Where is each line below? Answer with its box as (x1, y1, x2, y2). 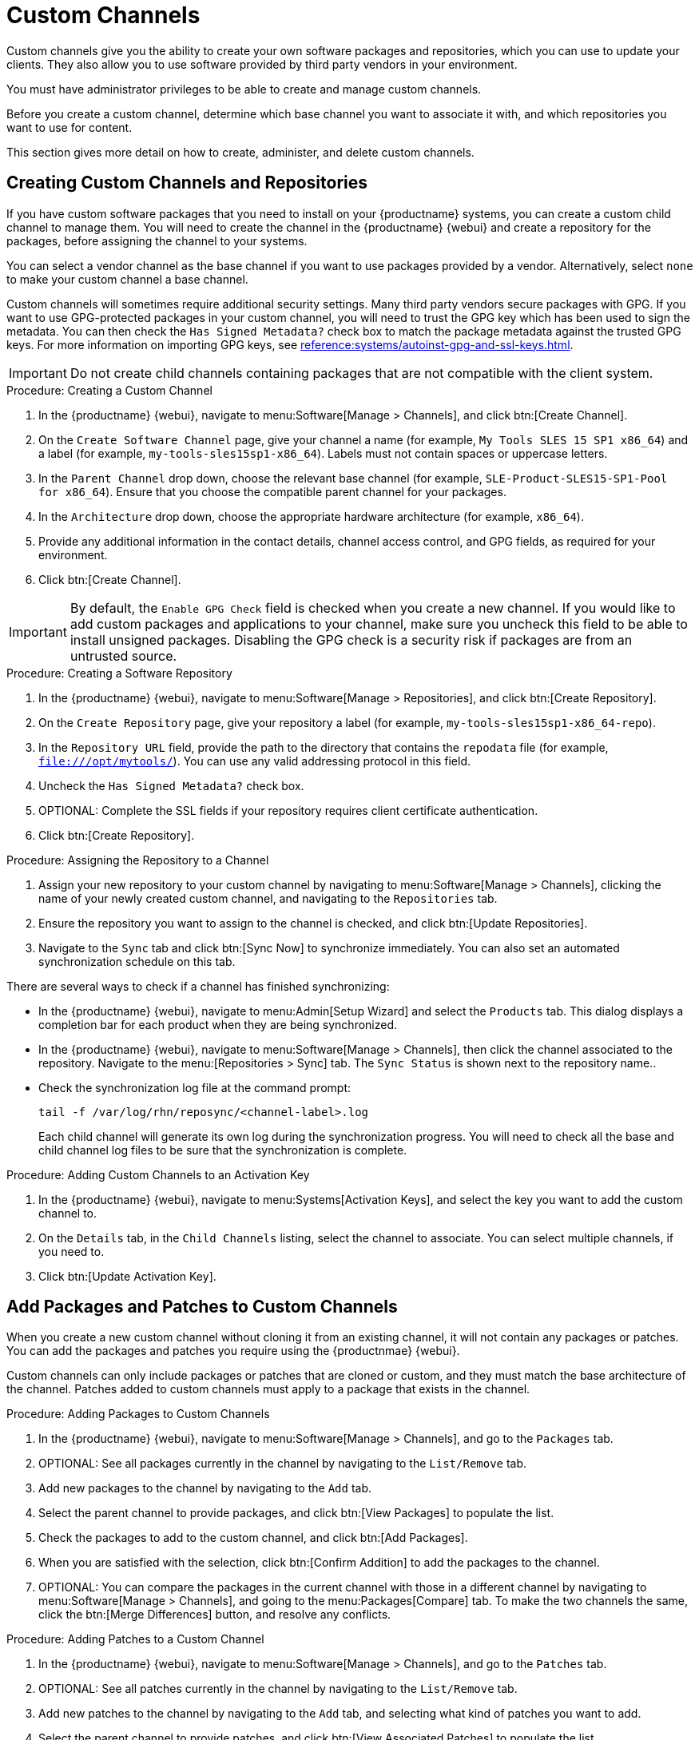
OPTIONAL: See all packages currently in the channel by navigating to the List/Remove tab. (38, 1456, 527, 1471)
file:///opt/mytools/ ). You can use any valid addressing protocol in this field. (38, 753, 471, 768)
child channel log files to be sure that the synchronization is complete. (38, 1142, 407, 1157)
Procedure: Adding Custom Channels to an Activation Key (6, 1167, 310, 1182)
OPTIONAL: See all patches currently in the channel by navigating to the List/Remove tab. (38, 1682, 518, 1696)
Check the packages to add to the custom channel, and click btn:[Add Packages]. (38, 1531, 468, 1545)
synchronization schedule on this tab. (38, 954, 236, 968)
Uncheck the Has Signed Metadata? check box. (38, 778, 304, 793)
